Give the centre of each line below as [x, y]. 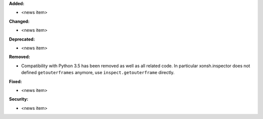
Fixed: [15, 81]
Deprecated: [22, 39]
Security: [19, 99]
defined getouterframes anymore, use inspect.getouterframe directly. [98, 73]
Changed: [19, 21]
